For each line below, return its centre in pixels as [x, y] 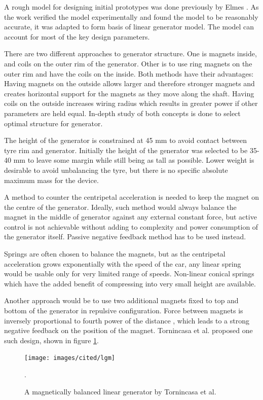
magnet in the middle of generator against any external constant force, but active [130, 217]
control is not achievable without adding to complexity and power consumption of [131, 226]
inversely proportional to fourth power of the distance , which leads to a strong [127, 320]
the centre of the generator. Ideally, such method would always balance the [120, 207]
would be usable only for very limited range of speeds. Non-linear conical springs [129, 274]
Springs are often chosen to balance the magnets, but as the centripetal [115, 254]
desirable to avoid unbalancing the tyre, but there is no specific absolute [116, 170]
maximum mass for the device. [51, 180]
